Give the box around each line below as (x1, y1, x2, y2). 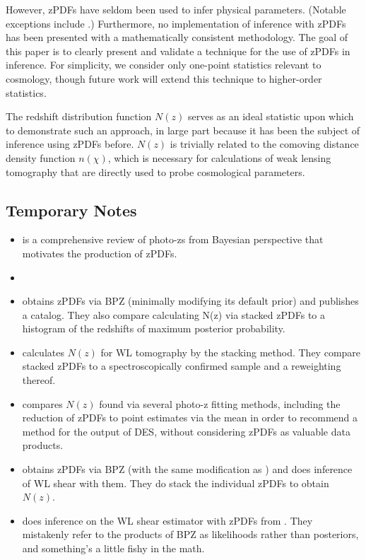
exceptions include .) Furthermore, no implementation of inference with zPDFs (6, 16, 346, 30)
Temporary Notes (6, 199, 137, 221)
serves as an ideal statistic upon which (187, 109, 354, 124)
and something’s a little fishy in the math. (22, 541, 205, 556)
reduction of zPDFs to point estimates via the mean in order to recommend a (22, 410, 358, 425)
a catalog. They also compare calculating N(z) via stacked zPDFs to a (22, 307, 325, 322)
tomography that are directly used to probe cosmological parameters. (6, 164, 305, 179)
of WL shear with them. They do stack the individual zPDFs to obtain (22, 475, 329, 490)
